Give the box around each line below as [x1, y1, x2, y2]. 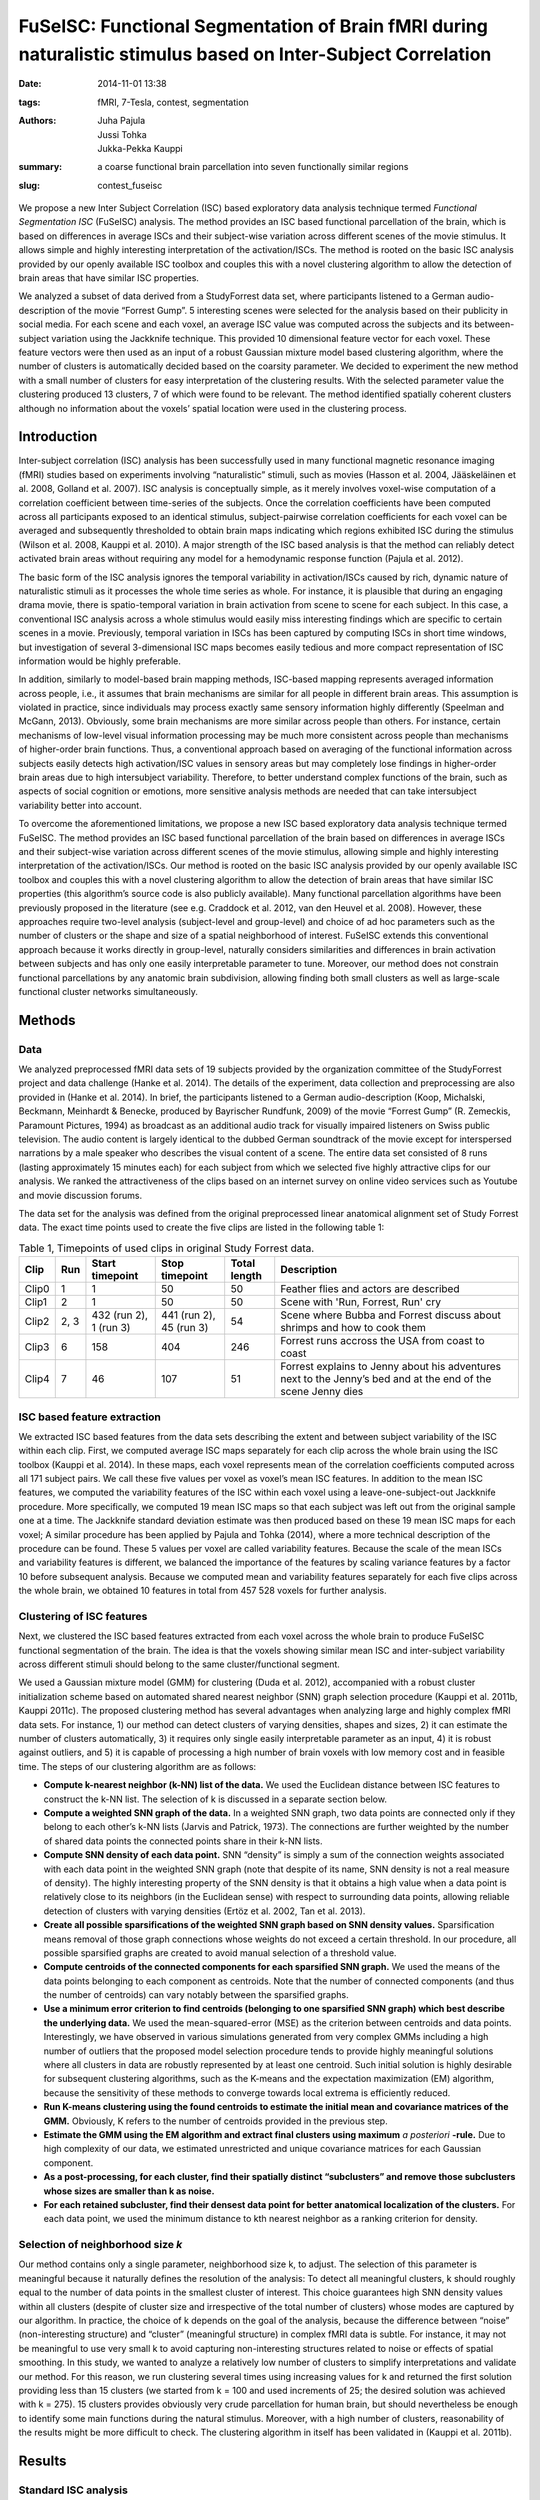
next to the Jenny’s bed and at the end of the [280, 1372, 492, 1386]
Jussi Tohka [97, 128, 147, 140]
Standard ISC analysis [18, 2483, 129, 2497]
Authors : [18, 115, 57, 127]
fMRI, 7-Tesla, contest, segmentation [97, 96, 249, 108]
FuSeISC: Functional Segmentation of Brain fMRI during [18, 15, 489, 37]
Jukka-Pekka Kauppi [97, 142, 184, 154]
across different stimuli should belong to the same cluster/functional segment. [18, 1658, 340, 1670]
